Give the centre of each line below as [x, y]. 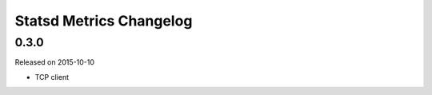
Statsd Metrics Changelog [104, 21]
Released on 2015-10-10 [55, 62]
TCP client [52, 77]
